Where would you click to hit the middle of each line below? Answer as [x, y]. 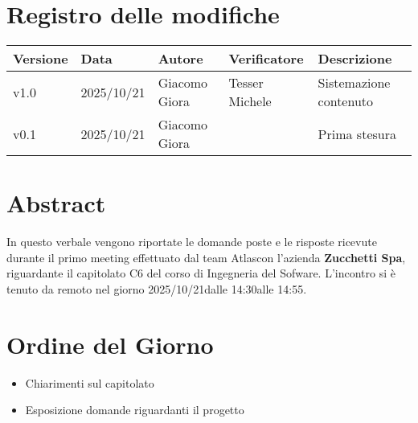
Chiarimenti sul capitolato [90, 382]
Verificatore [266, 59]
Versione [41, 59]
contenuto [346, 101]
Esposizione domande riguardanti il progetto [135, 410]
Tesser [246, 83]
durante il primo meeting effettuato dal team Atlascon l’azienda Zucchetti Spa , [206, 257]
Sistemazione [354, 83]
